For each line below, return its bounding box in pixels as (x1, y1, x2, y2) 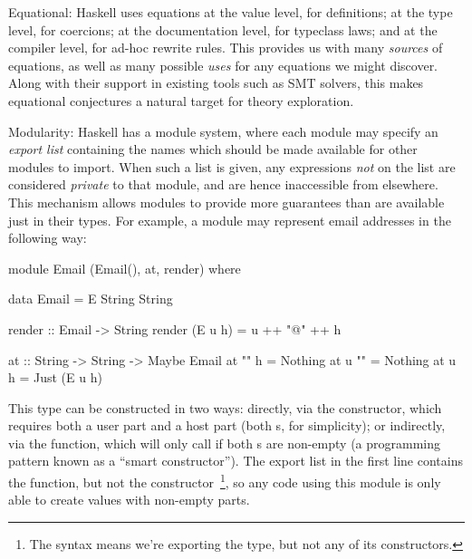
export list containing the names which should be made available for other (8, 140, 418, 159)
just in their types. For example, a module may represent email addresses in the (8, 210, 451, 229)
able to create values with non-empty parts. (8, 490, 250, 509)
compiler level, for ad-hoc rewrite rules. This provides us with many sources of (8, 38, 443, 57)
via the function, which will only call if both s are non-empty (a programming (8, 433, 441, 452)
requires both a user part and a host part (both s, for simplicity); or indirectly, (8, 416, 446, 435)
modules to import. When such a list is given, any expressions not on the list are (8, 157, 456, 176)
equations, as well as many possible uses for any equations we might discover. (8, 55, 438, 74)
